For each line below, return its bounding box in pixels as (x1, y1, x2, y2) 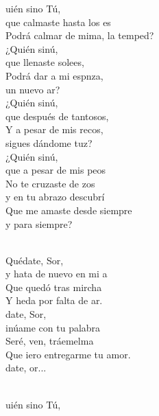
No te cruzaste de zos (5, 176, 95, 190)
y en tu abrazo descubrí (5, 189, 105, 204)
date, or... (5, 360, 47, 375)
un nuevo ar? (5, 82, 60, 96)
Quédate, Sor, (5, 253, 64, 267)
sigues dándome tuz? (5, 135, 93, 150)
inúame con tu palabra (5, 320, 101, 334)
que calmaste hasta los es (5, 14, 111, 29)
